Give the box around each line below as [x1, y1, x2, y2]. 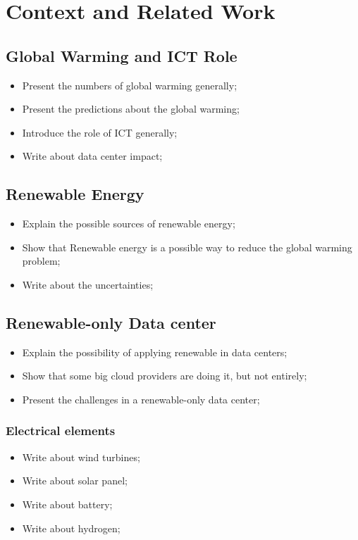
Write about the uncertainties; [22, 277, 154, 291]
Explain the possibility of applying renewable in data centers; [22, 344, 288, 359]
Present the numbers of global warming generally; [22, 77, 237, 92]
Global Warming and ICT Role [6, 44, 237, 66]
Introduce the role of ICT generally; [22, 125, 178, 139]
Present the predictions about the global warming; [22, 101, 240, 116]
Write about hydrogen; [22, 520, 121, 535]
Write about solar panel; [22, 473, 128, 488]
